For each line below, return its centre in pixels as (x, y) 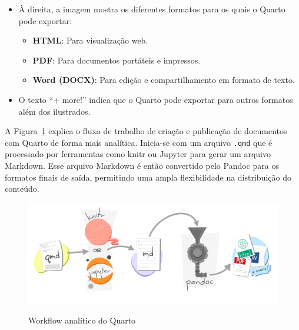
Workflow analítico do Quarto (82, 320)
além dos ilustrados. (54, 111)
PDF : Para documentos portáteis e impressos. (117, 60)
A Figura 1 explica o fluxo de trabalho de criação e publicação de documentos (146, 131)
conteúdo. (22, 189)
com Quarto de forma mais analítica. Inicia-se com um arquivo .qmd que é (139, 142)
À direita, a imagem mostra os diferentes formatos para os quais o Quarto (152, 9)
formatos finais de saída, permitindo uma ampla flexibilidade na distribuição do (148, 177)
